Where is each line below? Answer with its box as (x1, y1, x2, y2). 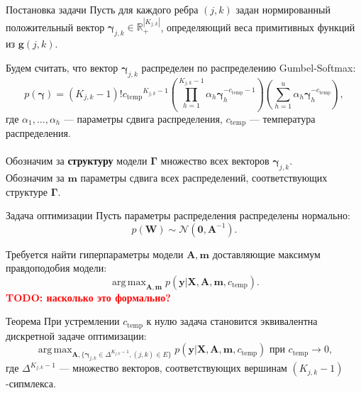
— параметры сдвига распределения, (63, 111, 223, 126)
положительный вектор (6, 19, 105, 34)
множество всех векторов (160, 153, 270, 168)
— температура (249, 111, 316, 126)
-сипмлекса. (6, 376, 56, 391)
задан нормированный (235, 2, 331, 16)
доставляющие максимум (212, 246, 321, 261)
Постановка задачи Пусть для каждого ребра (6, 2, 199, 16)
